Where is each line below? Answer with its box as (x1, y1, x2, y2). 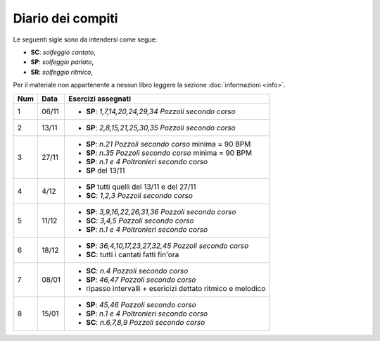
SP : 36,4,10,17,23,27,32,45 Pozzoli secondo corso (85, 240, 249, 250)
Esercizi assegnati (68, 94, 132, 104)
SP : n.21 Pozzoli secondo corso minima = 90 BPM (85, 139, 251, 149)
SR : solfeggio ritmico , (30, 68, 93, 76)
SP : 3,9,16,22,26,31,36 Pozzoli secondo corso (85, 206, 236, 216)
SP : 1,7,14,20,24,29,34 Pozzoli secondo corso (85, 106, 236, 116)
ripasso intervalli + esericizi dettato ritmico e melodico (85, 283, 266, 293)
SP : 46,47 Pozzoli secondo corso (85, 275, 196, 285)
